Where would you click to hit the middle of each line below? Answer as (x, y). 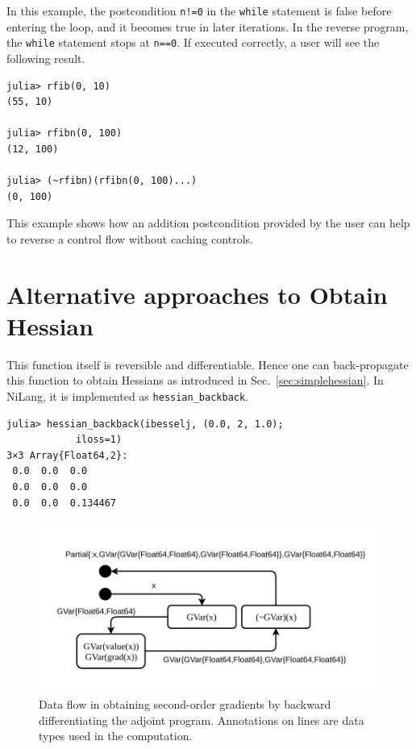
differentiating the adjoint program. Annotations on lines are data (202, 720)
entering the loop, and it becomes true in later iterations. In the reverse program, (208, 26)
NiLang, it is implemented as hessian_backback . (128, 395)
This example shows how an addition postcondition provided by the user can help (208, 223)
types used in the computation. (116, 736)
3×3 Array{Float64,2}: (67, 455)
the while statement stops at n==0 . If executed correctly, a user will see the (193, 42)
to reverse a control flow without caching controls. (130, 238)
